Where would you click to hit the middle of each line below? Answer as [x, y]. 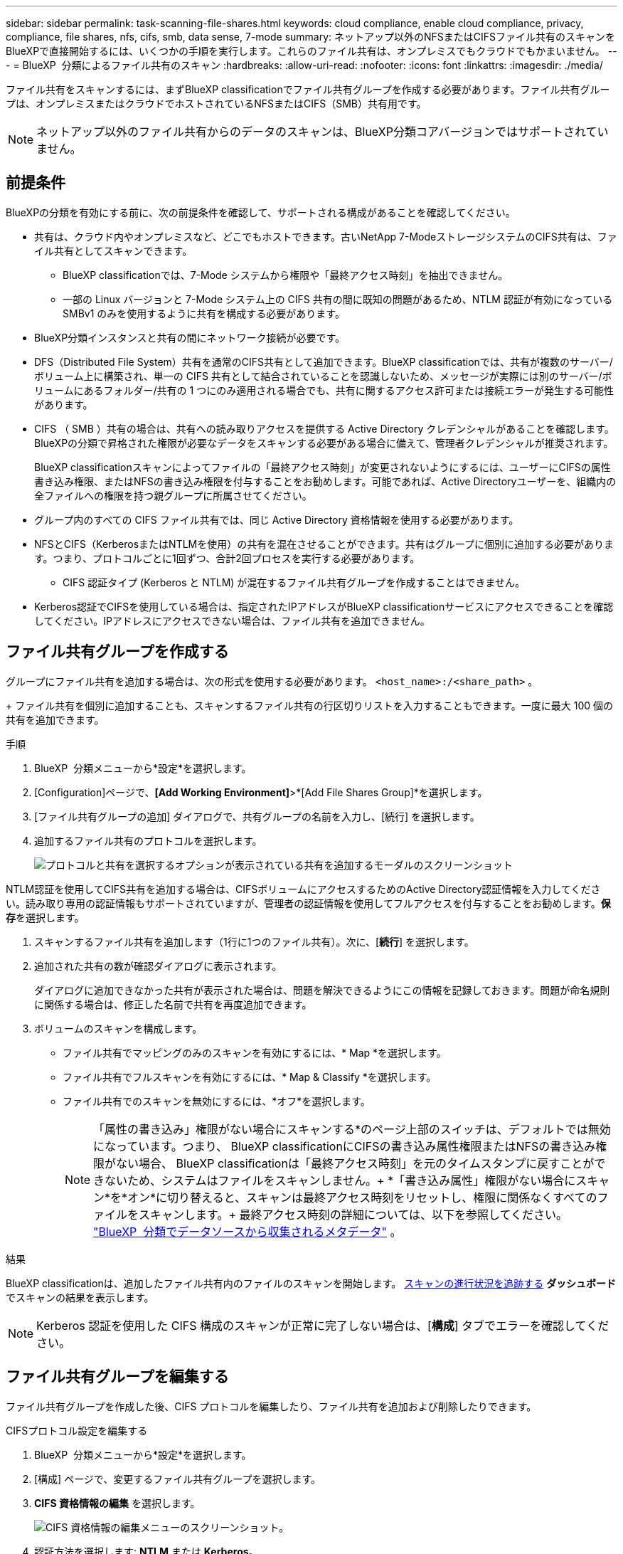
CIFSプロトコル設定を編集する [77, 1430]
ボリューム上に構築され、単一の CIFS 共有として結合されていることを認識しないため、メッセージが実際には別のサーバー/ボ [323, 376]
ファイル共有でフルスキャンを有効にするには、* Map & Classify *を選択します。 [250, 1077]
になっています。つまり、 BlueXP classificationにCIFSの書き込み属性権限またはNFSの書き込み [345, 1146]
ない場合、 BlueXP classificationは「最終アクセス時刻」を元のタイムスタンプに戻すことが [355, 1163]
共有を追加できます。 [55, 719]
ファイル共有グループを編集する [117, 1377]
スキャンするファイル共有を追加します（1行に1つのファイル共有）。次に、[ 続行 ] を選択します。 [254, 941]
